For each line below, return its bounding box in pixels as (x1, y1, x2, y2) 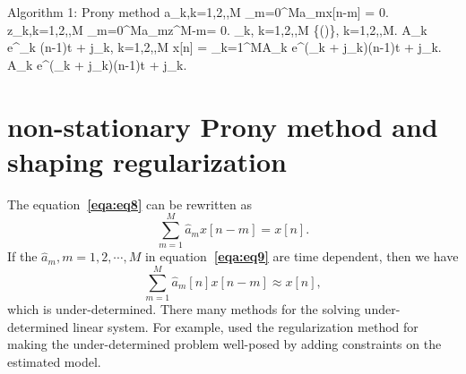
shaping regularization (7, 142, 288, 179)
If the (7, 247, 38, 266)
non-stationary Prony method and (7, 107, 438, 144)
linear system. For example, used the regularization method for (73, 317, 419, 336)
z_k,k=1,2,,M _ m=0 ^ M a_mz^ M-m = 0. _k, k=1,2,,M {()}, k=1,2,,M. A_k (7, 20, 427, 38)
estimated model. (7, 352, 101, 370)
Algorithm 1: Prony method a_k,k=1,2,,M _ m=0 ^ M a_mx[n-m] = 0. (7, 3, 389, 21)
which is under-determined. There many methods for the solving (7, 300, 360, 319)
